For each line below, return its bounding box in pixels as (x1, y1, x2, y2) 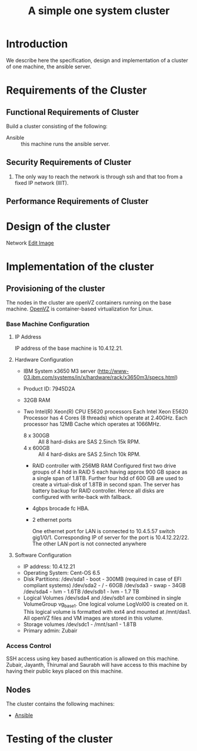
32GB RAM (23, 396, 51, 404)
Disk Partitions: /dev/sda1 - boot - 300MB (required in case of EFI (23, 575, 182, 583)
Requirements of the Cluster (6, 84, 147, 97)
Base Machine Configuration (6, 320, 90, 328)
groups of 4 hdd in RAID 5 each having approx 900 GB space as (32, 468, 188, 475)
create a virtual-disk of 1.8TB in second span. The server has (32, 481, 181, 488)
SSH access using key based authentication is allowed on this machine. (6, 655, 179, 662)
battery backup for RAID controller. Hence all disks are (32, 487, 165, 494)
